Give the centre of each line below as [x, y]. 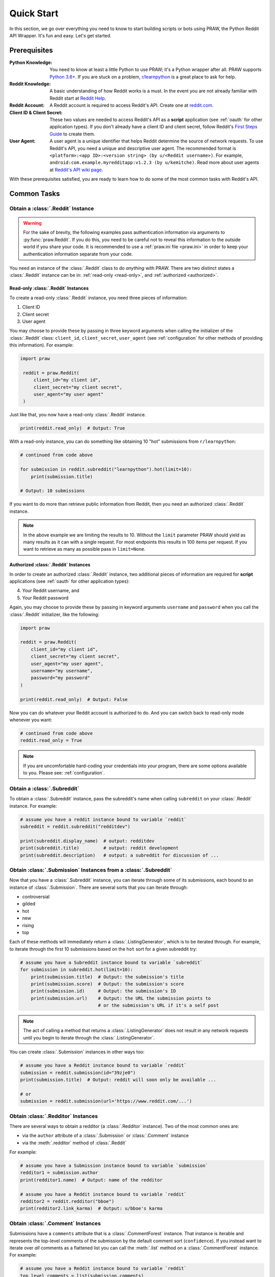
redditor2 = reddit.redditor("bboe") [67, 1201]
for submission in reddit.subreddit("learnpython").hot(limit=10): [106, 469]
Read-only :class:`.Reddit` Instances [49, 288]
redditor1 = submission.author [59, 1173]
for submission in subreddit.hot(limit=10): [77, 970]
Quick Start [34, 13]
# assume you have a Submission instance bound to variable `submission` [114, 1166]
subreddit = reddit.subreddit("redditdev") [75, 826]
